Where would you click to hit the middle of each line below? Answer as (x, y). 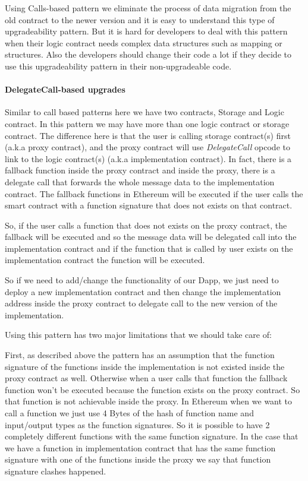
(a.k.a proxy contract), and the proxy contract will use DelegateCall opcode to (147, 147)
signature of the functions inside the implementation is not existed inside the (145, 366)
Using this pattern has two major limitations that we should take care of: (138, 335)
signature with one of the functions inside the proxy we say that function (138, 459)
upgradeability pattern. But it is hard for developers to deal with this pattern (146, 31)
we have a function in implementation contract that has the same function (140, 447)
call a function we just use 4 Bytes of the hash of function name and (129, 413)
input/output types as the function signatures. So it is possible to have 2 (137, 424)
